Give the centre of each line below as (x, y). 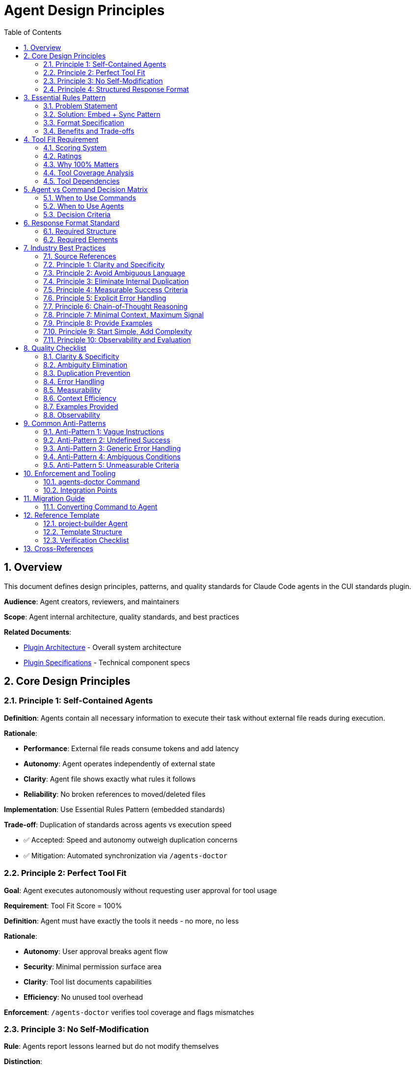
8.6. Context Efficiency (80, 398)
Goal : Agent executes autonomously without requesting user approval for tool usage (140, 890)
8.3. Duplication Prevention (87, 373)
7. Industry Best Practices (65, 248)
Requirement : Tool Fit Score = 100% (63, 905)
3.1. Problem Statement (80, 106)
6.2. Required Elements (81, 239)
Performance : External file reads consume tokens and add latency (131, 748)
